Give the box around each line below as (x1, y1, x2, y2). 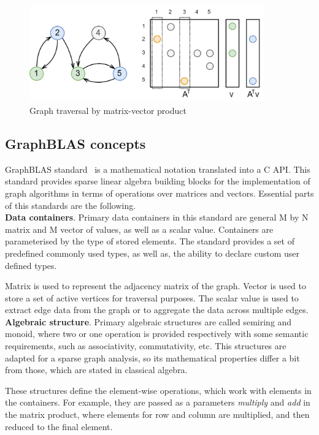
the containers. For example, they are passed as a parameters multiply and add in (5, 396, 310, 409)
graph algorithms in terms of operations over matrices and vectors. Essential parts (5, 186, 314, 199)
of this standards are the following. (5, 199, 136, 211)
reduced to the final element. (5, 420, 113, 433)
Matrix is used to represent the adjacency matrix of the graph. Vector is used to (5, 279, 306, 292)
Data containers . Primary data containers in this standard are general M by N (5, 211, 309, 224)
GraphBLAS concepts (5, 134, 146, 153)
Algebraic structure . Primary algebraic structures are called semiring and (5, 315, 292, 328)
